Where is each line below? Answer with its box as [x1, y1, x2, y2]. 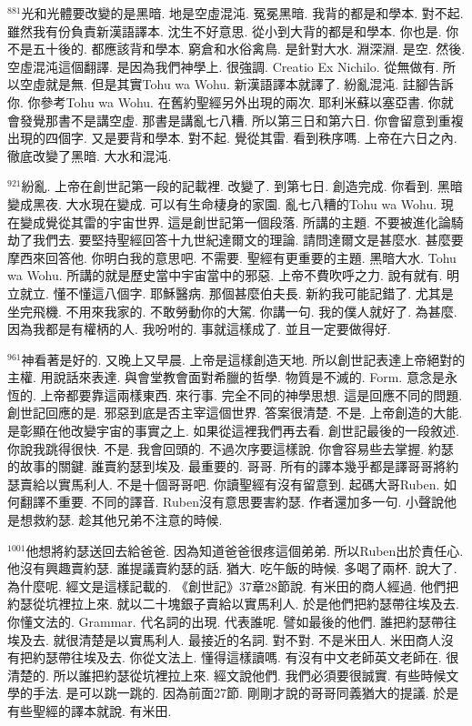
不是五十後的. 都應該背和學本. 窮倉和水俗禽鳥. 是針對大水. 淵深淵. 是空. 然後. [7, 39, 466, 58]
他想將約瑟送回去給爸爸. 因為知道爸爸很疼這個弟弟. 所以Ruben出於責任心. [25, 540, 464, 560]
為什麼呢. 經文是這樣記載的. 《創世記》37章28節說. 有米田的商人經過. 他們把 [7, 576, 459, 595]
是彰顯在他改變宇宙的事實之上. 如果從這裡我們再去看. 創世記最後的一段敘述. [7, 421, 459, 440]
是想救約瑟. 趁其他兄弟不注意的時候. [7, 510, 223, 529]
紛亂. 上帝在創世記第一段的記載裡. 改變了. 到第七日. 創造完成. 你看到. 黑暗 [21, 176, 463, 196]
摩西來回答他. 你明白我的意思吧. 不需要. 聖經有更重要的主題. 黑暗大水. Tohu [7, 247, 457, 267]
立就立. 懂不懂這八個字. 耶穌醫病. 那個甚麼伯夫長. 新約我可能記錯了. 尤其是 [7, 283, 454, 302]
